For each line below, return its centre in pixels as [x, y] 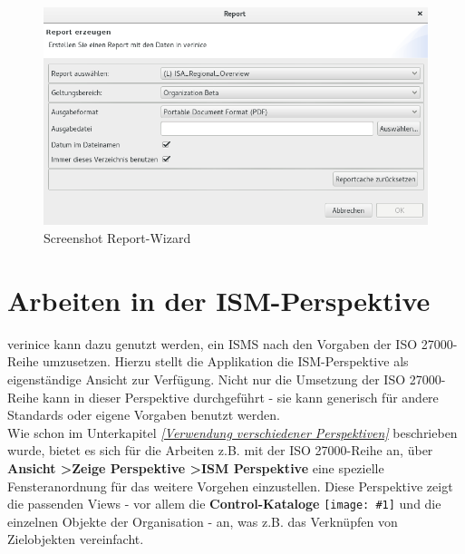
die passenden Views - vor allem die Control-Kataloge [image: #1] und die [224, 504]
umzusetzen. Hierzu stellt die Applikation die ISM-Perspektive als [226, 361]
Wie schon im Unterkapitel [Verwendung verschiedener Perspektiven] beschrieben [232, 432]
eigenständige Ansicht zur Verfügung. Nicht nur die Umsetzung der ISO [207, 379]
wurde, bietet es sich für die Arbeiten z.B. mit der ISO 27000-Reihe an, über [220, 450]
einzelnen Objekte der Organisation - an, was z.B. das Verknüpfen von [203, 521]
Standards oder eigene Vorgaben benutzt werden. [144, 415]
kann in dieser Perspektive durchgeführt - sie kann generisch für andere [241, 397]
